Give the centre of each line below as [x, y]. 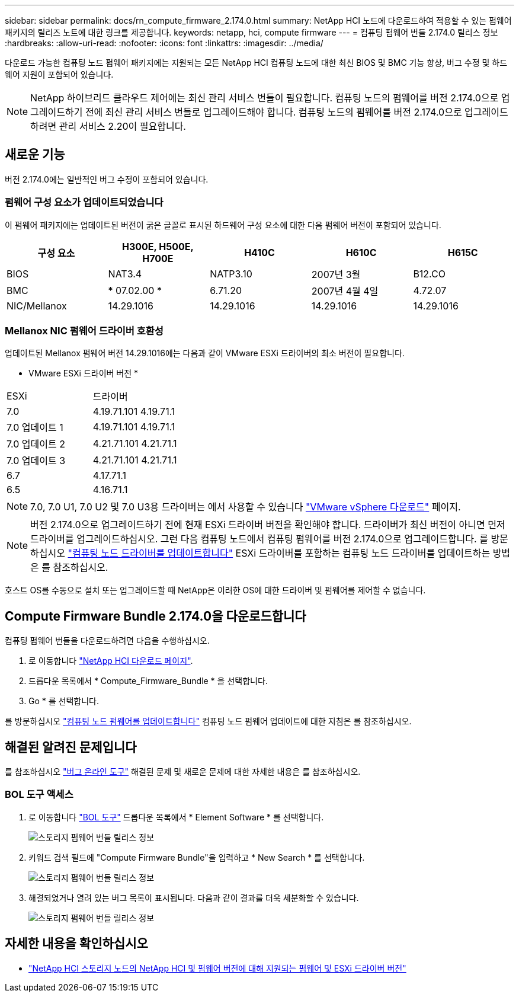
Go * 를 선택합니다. [64, 701]
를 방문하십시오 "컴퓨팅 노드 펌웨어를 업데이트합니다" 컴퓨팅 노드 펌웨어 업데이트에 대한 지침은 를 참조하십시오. [208, 721]
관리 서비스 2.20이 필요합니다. [122, 126]
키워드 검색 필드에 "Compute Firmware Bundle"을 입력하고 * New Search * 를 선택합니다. [197, 857]
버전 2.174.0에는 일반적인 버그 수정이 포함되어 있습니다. [107, 179]
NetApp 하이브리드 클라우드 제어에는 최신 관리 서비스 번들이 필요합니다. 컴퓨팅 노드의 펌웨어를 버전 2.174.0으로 [265, 98]
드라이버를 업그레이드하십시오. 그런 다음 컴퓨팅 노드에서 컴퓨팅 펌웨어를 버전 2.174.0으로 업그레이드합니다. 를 [259, 539]
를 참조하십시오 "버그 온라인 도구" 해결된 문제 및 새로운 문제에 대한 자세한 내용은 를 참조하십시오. [183, 772]
